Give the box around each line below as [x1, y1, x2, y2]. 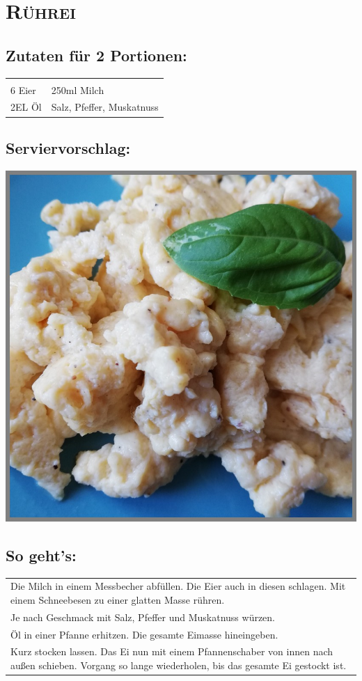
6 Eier [10, 82, 36, 97]
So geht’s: [6, 544, 77, 565]
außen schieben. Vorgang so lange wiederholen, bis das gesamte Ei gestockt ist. [10, 657, 347, 672]
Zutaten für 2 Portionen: [6, 44, 187, 65]
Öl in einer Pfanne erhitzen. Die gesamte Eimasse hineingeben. [10, 627, 278, 641]
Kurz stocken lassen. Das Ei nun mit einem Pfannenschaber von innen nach [10, 644, 333, 659]
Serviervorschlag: [6, 136, 131, 158]
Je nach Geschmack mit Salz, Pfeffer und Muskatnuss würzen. [10, 609, 276, 624]
